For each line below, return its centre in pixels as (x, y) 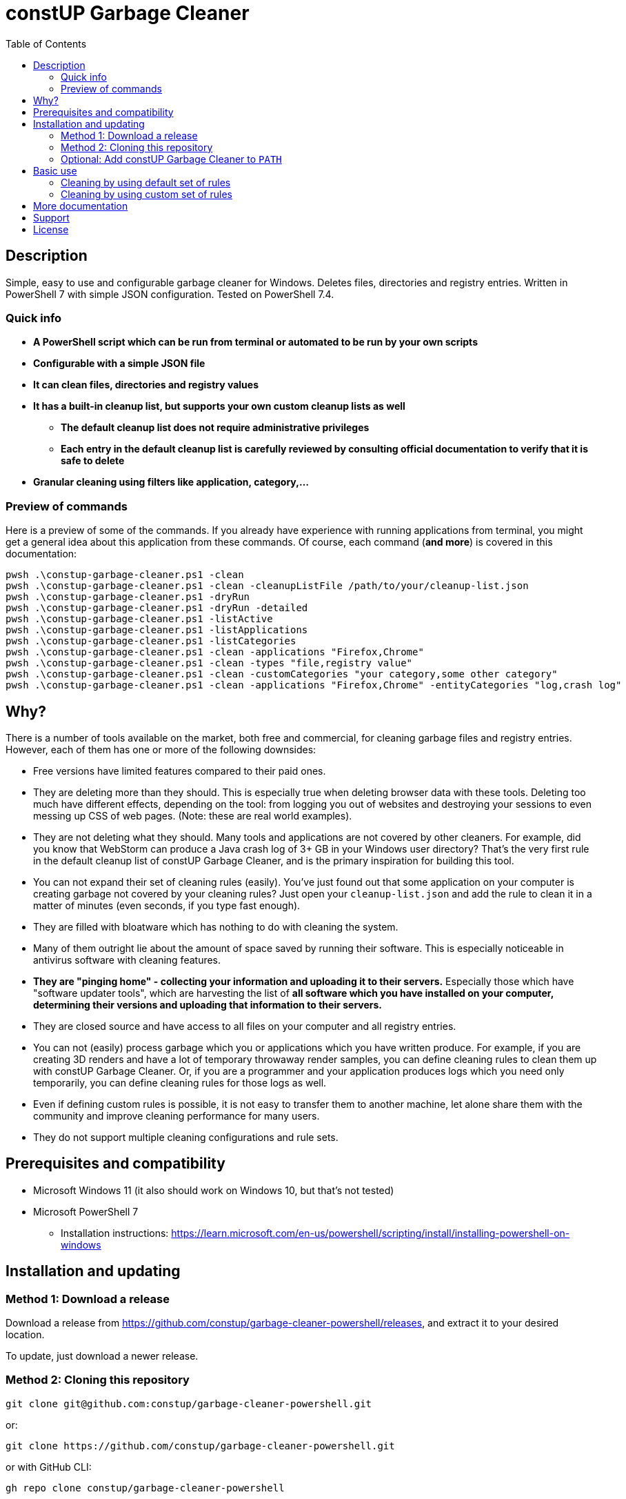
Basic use (55, 170)
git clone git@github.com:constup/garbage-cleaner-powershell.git (189, 1403)
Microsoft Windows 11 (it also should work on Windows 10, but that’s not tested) (214, 1190)
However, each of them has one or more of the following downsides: (161, 749)
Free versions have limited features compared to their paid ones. (180, 771)
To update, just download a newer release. (102, 1356)
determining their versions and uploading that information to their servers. (208, 1004)
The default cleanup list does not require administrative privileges (215, 428)
